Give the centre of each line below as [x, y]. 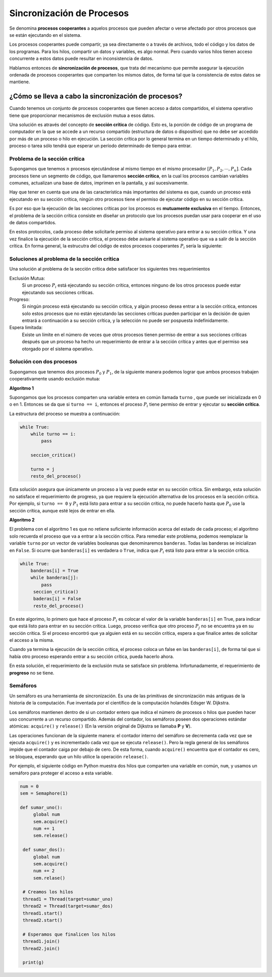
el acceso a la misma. [32, 640]
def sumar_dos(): [44, 850]
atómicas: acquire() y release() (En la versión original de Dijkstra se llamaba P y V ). [100, 726]
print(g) [33, 963]
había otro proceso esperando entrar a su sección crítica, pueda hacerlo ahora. [92, 656]
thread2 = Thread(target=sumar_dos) [68, 906]
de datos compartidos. [33, 223]
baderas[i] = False [57, 599]
